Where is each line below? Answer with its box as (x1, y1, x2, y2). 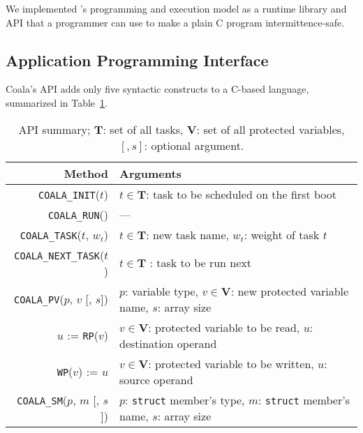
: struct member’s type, (125, 391, 245, 408)
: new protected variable (230, 282, 349, 299)
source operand (119, 371, 193, 388)
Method (64, 165, 109, 181)
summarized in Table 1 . (6, 95, 108, 109)
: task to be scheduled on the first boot (146, 185, 336, 202)
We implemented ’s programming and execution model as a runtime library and (6, 1, 347, 15)
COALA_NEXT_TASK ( (14, 246, 105, 263)
